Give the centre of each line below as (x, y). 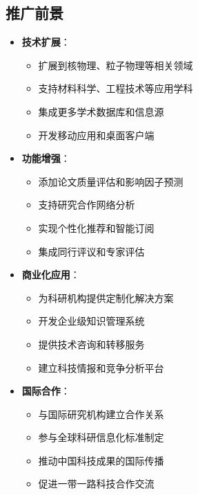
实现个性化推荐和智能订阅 (96, 227)
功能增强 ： (46, 158)
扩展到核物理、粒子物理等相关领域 (116, 65)
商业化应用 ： (51, 274)
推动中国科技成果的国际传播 (101, 460)
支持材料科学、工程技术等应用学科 (116, 88)
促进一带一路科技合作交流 (96, 484)
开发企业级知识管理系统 (91, 321)
